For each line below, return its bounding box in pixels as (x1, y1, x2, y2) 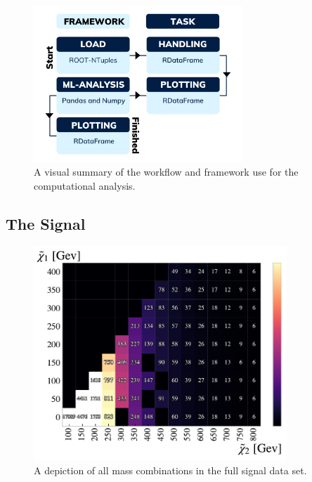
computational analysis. (34, 178, 136, 193)
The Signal (6, 212, 86, 234)
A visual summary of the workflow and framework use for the (34, 164, 299, 179)
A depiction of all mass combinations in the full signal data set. (34, 462, 307, 477)
